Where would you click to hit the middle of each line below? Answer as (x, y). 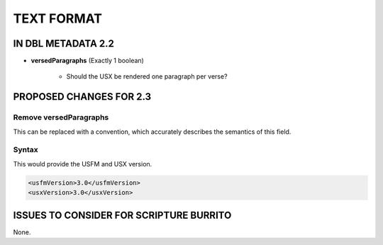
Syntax (26, 150)
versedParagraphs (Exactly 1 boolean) (88, 61)
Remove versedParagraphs (61, 118)
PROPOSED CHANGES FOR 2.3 (82, 97)
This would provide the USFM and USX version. (83, 164)
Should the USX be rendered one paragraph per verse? (147, 76)
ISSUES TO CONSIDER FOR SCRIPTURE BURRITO (122, 215)
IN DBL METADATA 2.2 (64, 44)
